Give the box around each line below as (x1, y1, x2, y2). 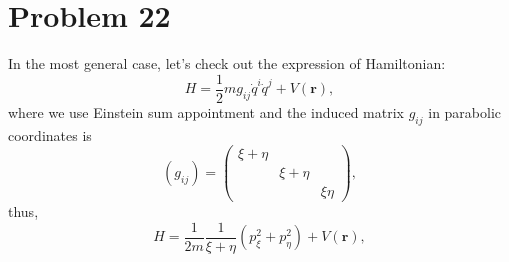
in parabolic (428, 101, 502, 122)
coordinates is (8, 124, 92, 145)
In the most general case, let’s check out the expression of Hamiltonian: (8, 53, 446, 74)
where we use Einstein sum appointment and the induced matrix (8, 101, 405, 122)
